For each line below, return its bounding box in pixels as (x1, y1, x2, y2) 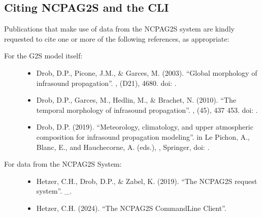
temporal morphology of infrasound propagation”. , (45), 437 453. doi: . (36, 104, 258, 115)
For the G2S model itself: (4, 50, 83, 61)
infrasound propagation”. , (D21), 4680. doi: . (36, 77, 177, 88)
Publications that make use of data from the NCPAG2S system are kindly (4, 23, 235, 34)
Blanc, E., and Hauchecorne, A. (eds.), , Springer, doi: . (36, 141, 210, 152)
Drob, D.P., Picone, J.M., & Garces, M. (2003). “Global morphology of (36, 67, 257, 78)
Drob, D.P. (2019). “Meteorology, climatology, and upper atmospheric (36, 121, 253, 132)
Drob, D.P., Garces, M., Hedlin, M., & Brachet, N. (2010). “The (36, 95, 236, 105)
